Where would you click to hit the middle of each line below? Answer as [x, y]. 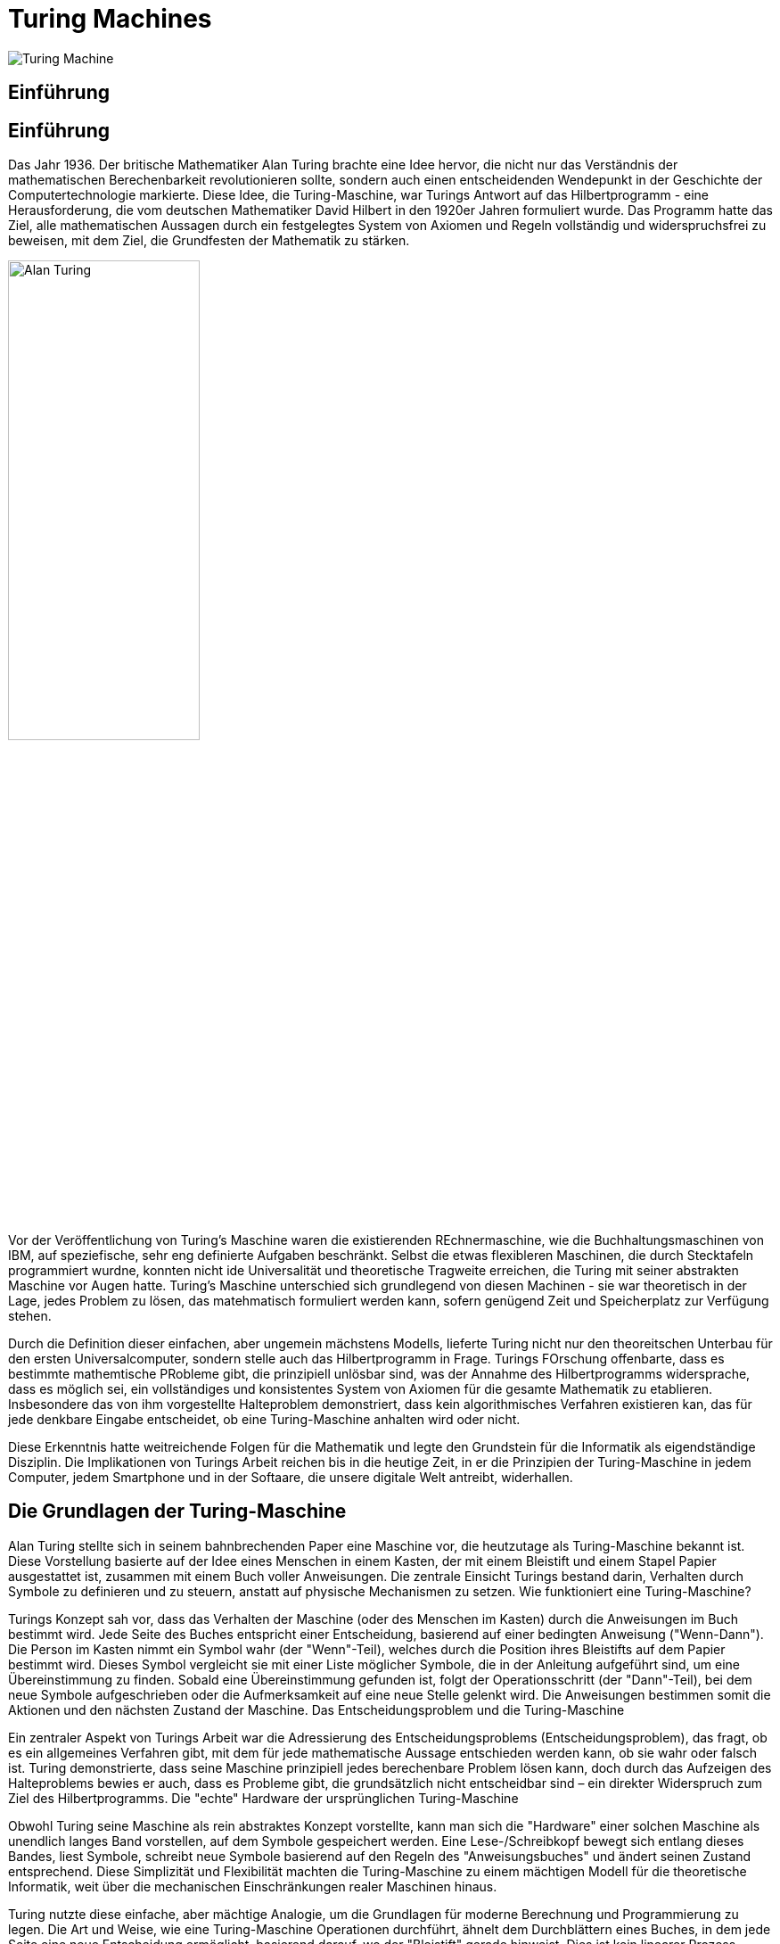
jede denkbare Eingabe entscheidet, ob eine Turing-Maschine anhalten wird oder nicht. [264, 1420]
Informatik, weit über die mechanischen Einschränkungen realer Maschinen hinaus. [253, 1886]
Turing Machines [110, 19]
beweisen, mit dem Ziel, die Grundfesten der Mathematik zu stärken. [209, 241]
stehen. [30, 1316]
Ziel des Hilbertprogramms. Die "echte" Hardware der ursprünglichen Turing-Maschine [263, 1798]
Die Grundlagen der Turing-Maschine [177, 1512]
